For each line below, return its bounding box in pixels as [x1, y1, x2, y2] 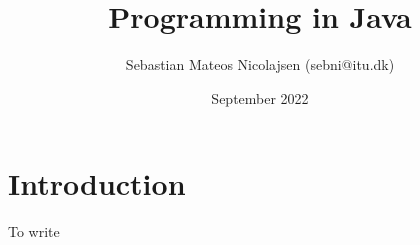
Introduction [8, 163, 186, 204]
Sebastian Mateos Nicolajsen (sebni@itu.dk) [125, 54, 395, 75]
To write [8, 221, 60, 242]
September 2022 [211, 87, 309, 108]
